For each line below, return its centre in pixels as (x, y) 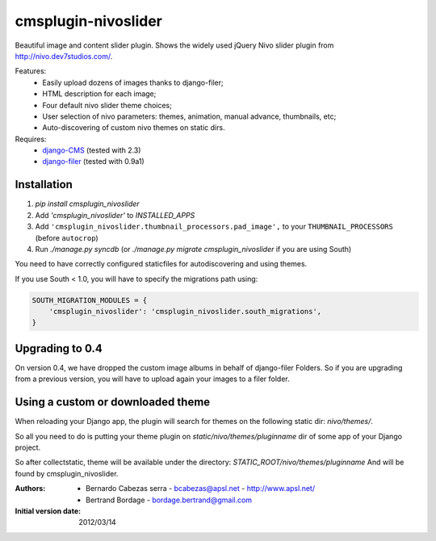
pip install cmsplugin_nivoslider (88, 204)
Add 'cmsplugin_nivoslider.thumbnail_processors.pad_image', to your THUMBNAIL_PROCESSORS (214, 227)
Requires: (31, 139)
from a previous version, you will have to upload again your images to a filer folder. (152, 379)
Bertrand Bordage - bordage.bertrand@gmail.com (169, 500)
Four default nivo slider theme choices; (107, 105)
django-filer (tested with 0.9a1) (93, 161)
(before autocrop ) (67, 237)
